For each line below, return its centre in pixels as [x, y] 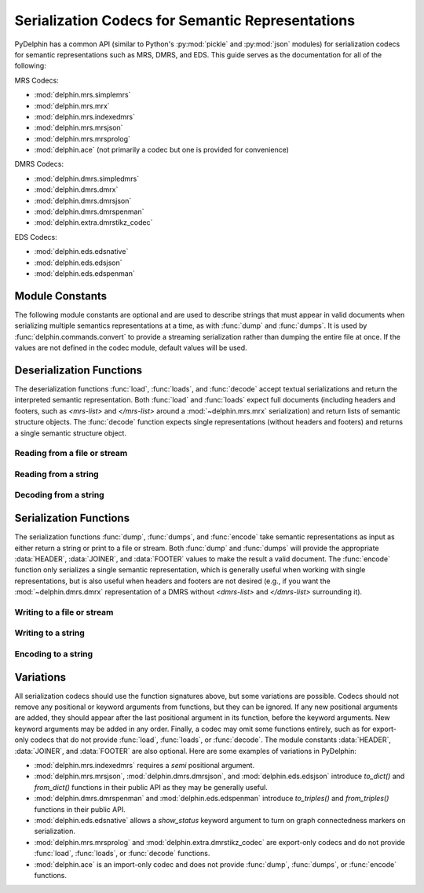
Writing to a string [50, 633]
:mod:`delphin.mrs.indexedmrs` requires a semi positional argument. [144, 765]
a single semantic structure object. [71, 433]
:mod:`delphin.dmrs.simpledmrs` [87, 178]
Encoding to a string [54, 654]
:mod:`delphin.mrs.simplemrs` [82, 95]
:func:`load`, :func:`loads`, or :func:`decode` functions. [122, 854]
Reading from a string [57, 474]
